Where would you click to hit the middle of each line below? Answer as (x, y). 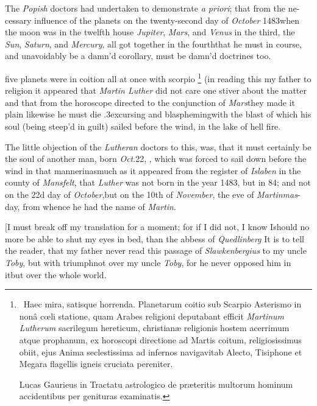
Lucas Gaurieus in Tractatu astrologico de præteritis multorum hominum (156, 384)
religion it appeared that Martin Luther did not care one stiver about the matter (156, 90)
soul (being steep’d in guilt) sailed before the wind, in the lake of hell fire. (143, 126)
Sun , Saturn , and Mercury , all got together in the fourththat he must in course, (153, 44)
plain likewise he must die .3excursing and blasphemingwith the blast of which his (158, 114)
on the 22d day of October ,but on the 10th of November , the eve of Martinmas (151, 194)
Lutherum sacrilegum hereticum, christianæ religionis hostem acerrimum (154, 328)
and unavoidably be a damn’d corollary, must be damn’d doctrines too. (138, 56)
